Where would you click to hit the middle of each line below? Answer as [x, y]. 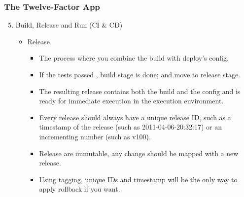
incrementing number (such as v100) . [95, 136]
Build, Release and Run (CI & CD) [69, 25]
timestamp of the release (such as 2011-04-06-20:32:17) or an [130, 127]
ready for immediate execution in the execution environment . [131, 101]
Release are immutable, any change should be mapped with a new [139, 153]
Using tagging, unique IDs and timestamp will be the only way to [138, 179]
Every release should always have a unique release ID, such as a [135, 117]
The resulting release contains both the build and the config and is [140, 91]
